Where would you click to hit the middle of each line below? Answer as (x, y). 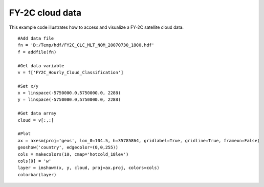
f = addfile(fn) (37, 52)
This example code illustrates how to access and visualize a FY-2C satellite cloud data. (96, 27)
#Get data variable (41, 65)
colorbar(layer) (37, 175)
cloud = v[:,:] (36, 120)
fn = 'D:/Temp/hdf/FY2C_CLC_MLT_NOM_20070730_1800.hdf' (86, 45)
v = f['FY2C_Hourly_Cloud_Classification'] (71, 72)
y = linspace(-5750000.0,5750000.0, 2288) (69, 100)
